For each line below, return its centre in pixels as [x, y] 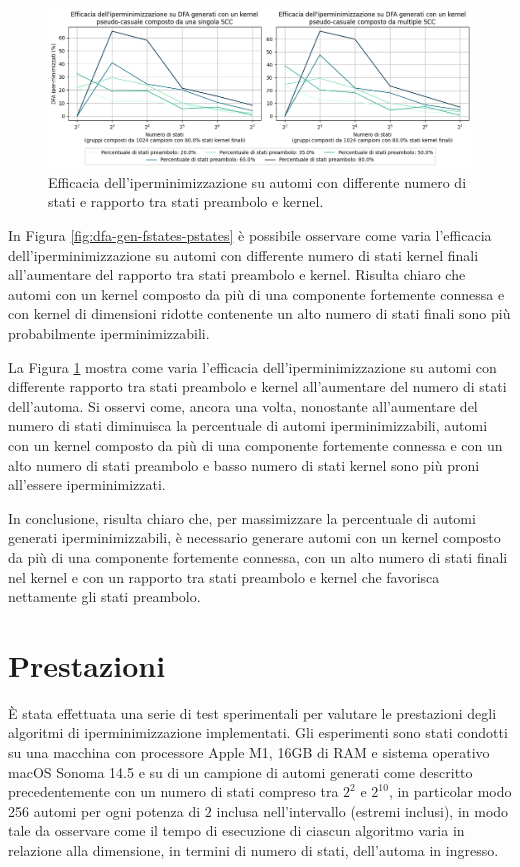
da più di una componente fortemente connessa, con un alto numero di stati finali [258, 556]
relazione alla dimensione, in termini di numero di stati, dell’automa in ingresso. [253, 849]
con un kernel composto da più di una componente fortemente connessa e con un [255, 444]
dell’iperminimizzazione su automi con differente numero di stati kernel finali [243, 254]
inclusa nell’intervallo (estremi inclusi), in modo [362, 810]
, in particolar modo [450, 791]
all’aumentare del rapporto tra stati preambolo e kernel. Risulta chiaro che [237, 274]
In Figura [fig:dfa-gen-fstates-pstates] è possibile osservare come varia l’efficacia [250, 235]
